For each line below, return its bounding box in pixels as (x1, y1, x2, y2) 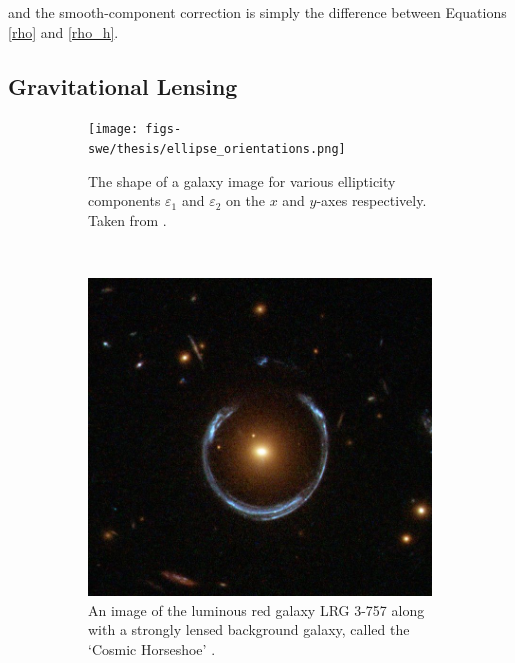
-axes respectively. (316, 190, 427, 211)
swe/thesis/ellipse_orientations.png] (88, 142, 346, 157)
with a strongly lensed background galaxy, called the (88, 619, 410, 640)
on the (226, 190, 265, 211)
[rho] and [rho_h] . (8, 21, 119, 42)
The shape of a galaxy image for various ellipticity (88, 170, 396, 191)
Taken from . (88, 209, 167, 230)
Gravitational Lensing (8, 70, 238, 101)
